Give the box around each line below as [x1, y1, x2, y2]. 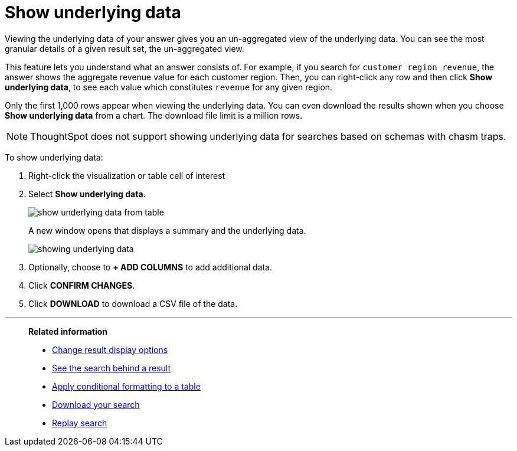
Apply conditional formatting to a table [52, 381, 201, 391]
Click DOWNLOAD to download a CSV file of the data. [28, 298, 238, 309]
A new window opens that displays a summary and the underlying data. [28, 225, 306, 236]
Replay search [52, 417, 107, 428]
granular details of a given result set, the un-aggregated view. [5, 43, 244, 54]
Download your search [52, 399, 140, 410]
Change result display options [52, 344, 168, 355]
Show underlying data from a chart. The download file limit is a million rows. [5, 110, 303, 120]
